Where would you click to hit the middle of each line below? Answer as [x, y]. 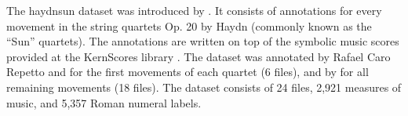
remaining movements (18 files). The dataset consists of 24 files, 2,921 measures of [204, 87]
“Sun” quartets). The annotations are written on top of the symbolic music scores [203, 41]
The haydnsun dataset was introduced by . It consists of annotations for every [194, 10]
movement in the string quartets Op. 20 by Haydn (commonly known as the [189, 25]
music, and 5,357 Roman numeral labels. [104, 102]
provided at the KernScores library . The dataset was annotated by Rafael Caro [199, 56]
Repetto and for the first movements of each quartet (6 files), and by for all [188, 72]
